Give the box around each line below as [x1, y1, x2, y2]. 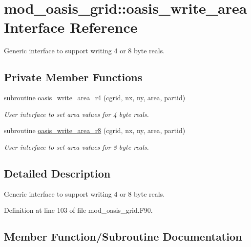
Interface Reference [4, 17, 138, 37]
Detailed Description [4, 165, 111, 180]
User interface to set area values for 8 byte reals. [4, 141, 149, 152]
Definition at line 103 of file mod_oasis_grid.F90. [4, 205, 153, 215]
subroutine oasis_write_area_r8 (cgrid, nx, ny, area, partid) [4, 125, 186, 135]
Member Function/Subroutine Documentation [4, 229, 242, 244]
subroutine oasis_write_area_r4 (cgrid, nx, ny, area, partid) [4, 92, 186, 103]
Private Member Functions [4, 69, 143, 85]
